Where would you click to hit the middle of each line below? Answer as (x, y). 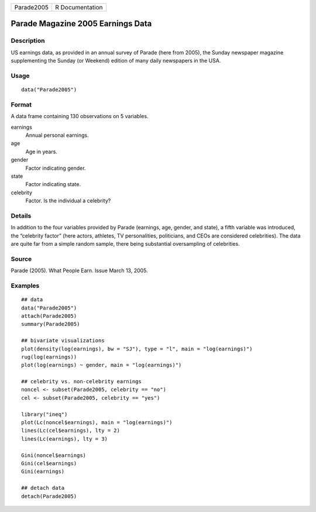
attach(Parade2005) (49, 316)
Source (21, 259)
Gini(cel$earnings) (49, 463)
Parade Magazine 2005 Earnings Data (81, 24)
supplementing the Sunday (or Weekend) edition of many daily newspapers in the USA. (116, 61)
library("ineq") (44, 414)
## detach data (43, 488)
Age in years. (42, 152)
